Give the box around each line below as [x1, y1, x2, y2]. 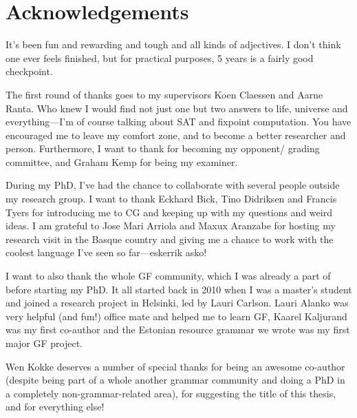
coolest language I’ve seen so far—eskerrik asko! [6, 245, 207, 260]
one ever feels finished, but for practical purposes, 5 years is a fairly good [6, 50, 314, 65]
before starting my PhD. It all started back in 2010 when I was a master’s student [6, 282, 352, 296]
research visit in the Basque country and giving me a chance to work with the [6, 231, 334, 246]
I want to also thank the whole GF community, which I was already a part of [6, 269, 331, 283]
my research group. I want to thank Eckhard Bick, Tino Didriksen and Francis [6, 191, 337, 206]
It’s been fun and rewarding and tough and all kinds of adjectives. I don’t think [6, 37, 341, 52]
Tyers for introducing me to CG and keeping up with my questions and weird [6, 205, 332, 219]
